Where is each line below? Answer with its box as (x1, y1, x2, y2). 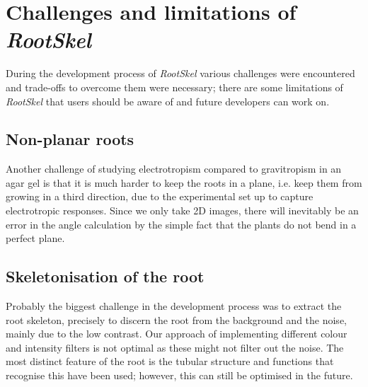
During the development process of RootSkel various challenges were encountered (6, 66, 355, 81)
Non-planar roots (6, 128, 134, 150)
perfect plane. (6, 231, 65, 246)
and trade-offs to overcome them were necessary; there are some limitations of (6, 79, 343, 94)
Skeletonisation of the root (6, 265, 205, 287)
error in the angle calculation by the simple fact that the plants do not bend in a (6, 216, 357, 231)
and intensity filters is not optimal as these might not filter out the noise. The (6, 340, 344, 354)
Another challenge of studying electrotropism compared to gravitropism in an (6, 161, 342, 176)
